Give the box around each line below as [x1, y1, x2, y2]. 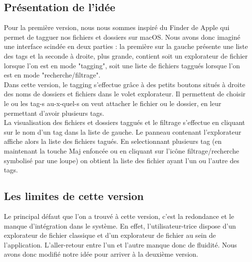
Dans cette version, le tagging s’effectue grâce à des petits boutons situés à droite [4, 79, 245, 89]
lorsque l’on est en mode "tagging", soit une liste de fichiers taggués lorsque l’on [4, 60, 240, 70]
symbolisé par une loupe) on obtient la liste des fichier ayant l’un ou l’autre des [4, 155, 239, 165]
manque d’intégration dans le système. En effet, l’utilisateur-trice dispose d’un [4, 220, 236, 231]
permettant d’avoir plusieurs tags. [4, 108, 104, 118]
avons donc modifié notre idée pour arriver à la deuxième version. [4, 249, 198, 259]
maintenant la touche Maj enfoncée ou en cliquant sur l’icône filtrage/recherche [4, 145, 239, 155]
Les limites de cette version [4, 188, 144, 203]
